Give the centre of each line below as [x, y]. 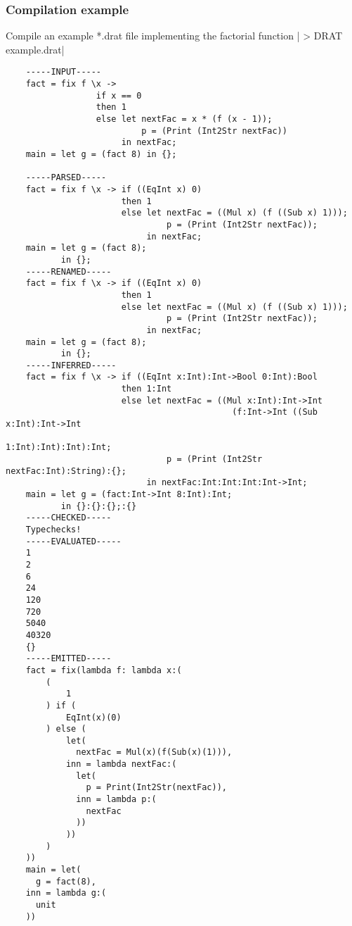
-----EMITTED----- [69, 659]
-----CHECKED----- [69, 518]
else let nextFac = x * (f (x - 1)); [184, 119]
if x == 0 [119, 95]
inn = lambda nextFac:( [121, 764]
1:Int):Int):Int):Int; [59, 448]
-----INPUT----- [64, 72]
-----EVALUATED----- [73, 541]
